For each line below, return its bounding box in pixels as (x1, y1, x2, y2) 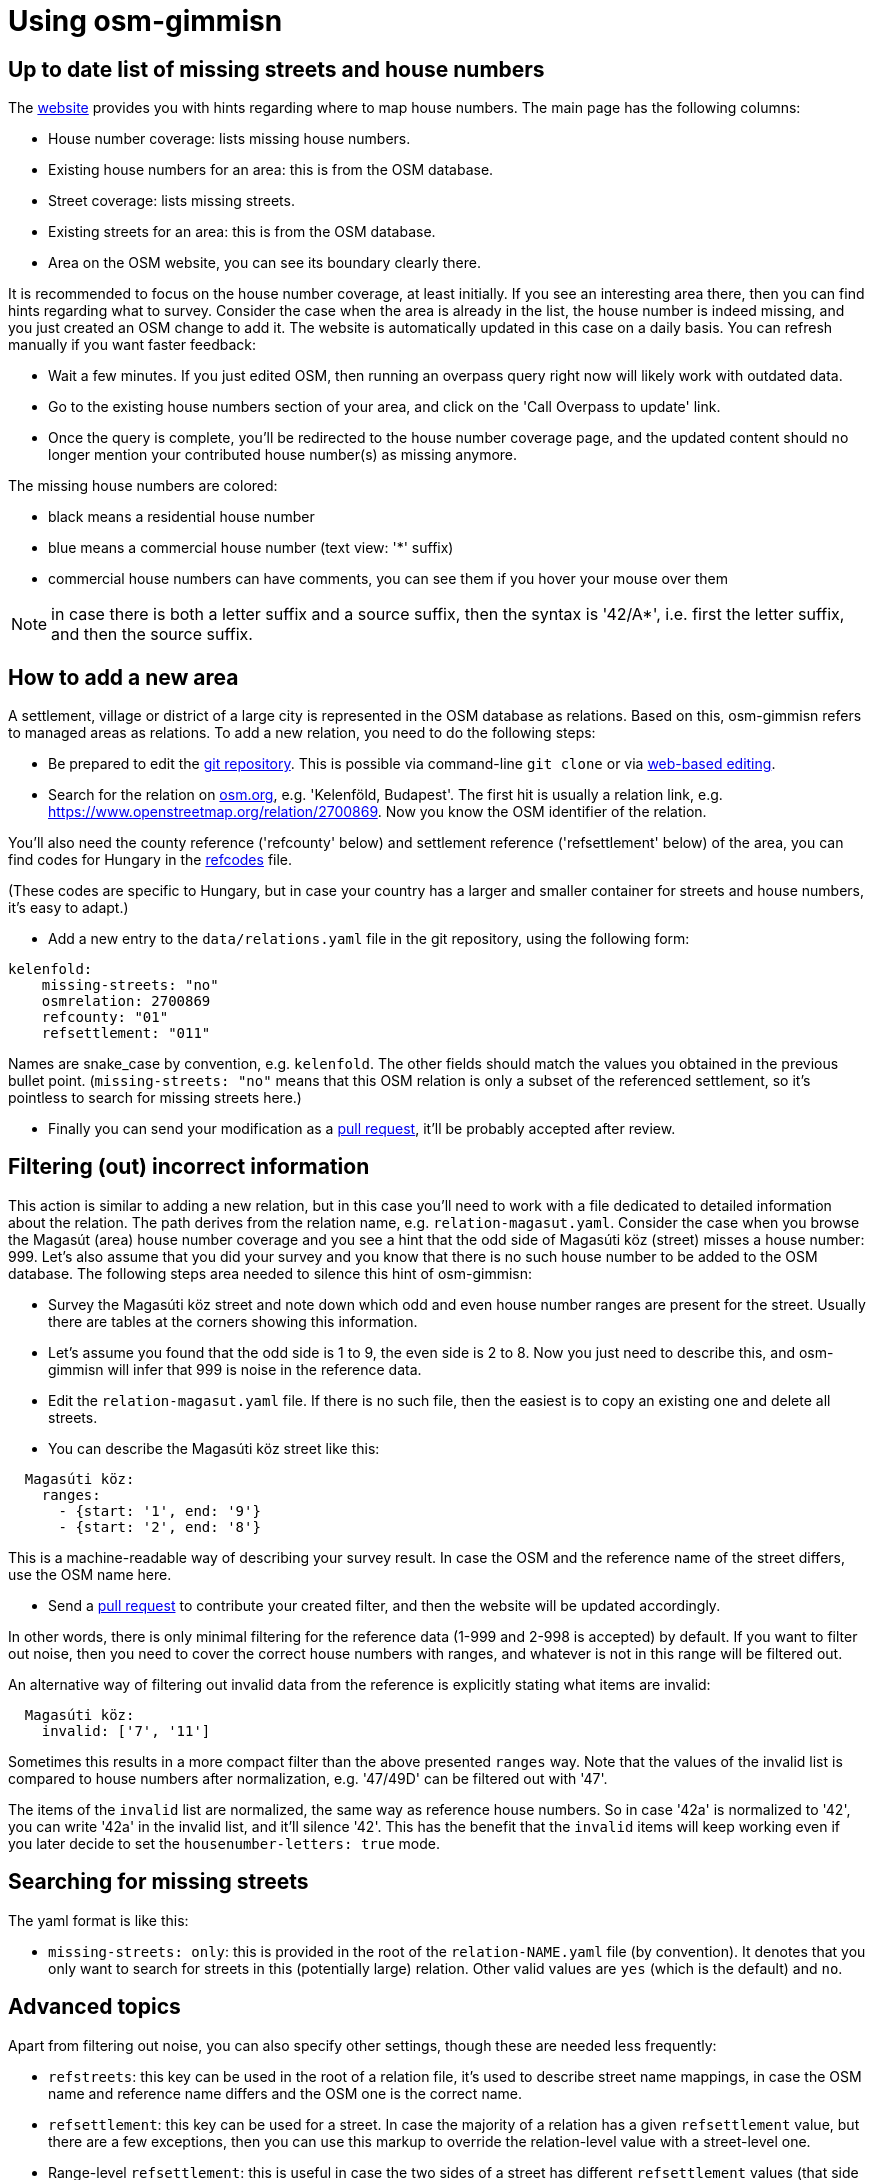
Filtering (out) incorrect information (8, 1154, 370, 1180)
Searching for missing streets (8, 1869, 309, 1895)
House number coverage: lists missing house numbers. (48, 130, 411, 148)
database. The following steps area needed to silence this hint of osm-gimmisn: (8, 1264, 533, 1282)
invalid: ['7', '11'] (41, 1722, 211, 1739)
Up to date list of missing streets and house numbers (8, 56, 545, 82)
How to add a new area (8, 664, 239, 690)
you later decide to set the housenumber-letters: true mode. (8, 1834, 440, 1852)
